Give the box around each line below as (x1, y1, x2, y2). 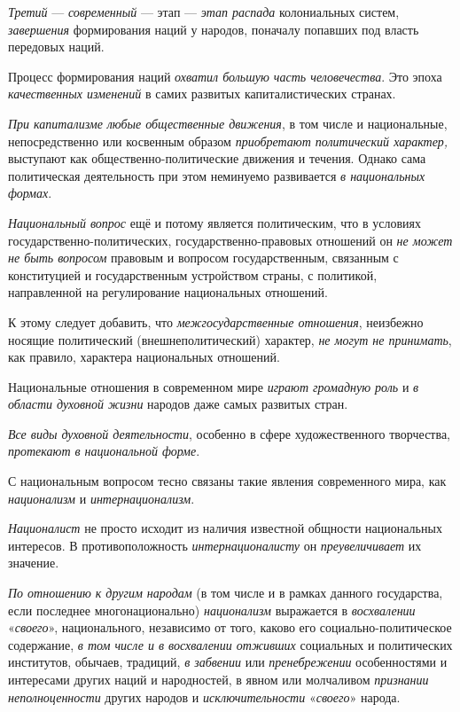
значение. (8, 553, 59, 572)
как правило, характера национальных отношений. (8, 348, 280, 366)
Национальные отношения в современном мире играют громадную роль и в (8, 377, 419, 395)
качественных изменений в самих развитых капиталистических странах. (8, 84, 396, 103)
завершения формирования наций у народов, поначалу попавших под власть (8, 20, 419, 38)
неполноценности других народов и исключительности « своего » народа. (8, 687, 401, 706)
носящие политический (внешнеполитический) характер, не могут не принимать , (8, 330, 452, 348)
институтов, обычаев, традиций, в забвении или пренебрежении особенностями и (8, 653, 448, 671)
